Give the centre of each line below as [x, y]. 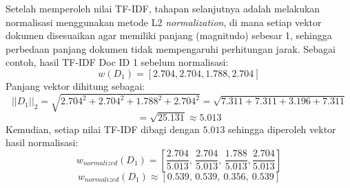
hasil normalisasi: [42, 142]
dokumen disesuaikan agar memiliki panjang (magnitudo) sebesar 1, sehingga [169, 35]
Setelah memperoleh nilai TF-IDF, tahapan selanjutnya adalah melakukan [163, 8]
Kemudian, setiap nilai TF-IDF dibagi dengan [103, 129]
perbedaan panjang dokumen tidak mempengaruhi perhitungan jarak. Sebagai [171, 48]
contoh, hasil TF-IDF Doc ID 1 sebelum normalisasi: [117, 62]
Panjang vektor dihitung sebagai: [75, 85]
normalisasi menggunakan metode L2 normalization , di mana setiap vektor [164, 22]
